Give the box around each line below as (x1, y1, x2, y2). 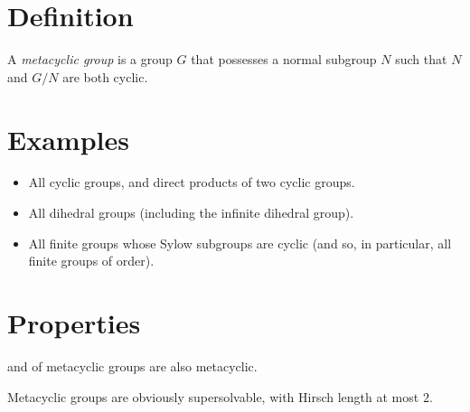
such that (395, 50, 447, 69)
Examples (7, 120, 129, 157)
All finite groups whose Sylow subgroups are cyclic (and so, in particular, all (28, 233, 452, 252)
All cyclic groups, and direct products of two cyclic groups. (28, 173, 355, 192)
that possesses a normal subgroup (191, 50, 377, 69)
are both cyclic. (62, 67, 148, 86)
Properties (7, 304, 141, 341)
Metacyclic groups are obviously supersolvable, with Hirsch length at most (7, 387, 419, 406)
